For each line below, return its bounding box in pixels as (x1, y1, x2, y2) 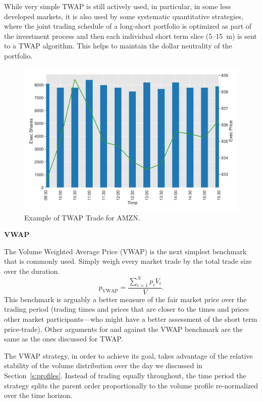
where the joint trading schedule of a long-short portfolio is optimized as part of (4, 21, 252, 31)
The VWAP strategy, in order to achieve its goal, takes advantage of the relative (4, 350, 253, 361)
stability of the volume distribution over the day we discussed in (4, 360, 202, 371)
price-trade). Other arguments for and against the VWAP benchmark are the (4, 323, 243, 334)
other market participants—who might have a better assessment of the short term (4, 314, 257, 324)
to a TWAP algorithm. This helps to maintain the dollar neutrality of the (4, 40, 232, 51)
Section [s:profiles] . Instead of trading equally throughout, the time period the (4, 370, 246, 380)
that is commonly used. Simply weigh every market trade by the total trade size (4, 256, 252, 266)
